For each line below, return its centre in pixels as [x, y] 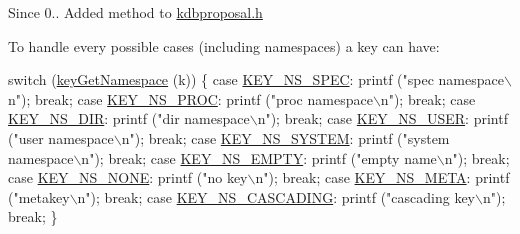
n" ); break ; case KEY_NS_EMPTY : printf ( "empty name [259, 157]
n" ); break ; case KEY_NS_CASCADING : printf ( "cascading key [276, 196]
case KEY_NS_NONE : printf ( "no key [128, 177]
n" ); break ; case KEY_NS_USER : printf [382, 118]
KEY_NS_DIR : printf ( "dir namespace [129, 118]
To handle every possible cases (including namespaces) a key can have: [224, 45]
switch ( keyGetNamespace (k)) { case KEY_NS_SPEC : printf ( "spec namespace [256, 79]
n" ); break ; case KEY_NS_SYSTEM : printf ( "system [285, 137]
